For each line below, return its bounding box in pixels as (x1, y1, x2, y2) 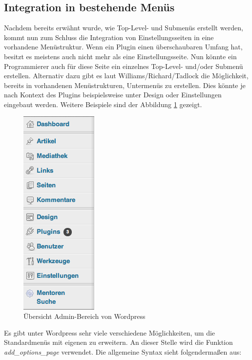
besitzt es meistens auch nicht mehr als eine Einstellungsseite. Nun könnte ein (4, 51, 237, 61)
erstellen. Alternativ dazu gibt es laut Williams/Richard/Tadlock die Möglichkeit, (4, 70, 249, 81)
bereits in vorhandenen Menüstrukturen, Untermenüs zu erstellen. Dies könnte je (4, 80, 246, 90)
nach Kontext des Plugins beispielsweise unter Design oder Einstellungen (4, 90, 222, 100)
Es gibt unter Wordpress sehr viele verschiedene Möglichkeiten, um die (4, 327, 215, 337)
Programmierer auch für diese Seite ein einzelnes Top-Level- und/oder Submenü (4, 61, 243, 71)
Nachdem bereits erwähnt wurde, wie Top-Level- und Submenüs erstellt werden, (4, 22, 243, 33)
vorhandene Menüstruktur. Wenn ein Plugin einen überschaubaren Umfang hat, (4, 42, 243, 52)
